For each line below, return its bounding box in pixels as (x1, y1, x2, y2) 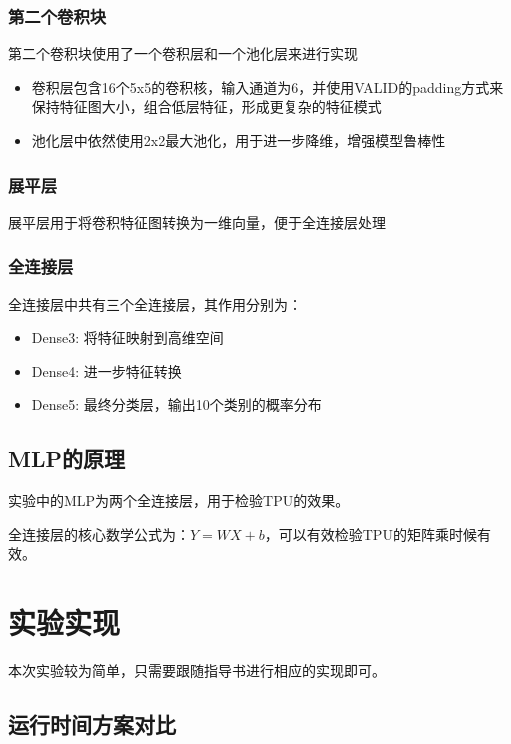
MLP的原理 (8, 443, 125, 474)
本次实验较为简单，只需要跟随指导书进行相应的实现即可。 (8, 660, 386, 681)
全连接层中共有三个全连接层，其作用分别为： (8, 293, 302, 314)
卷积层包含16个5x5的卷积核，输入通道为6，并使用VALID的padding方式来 (31, 76, 504, 97)
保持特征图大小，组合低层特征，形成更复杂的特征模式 (31, 96, 382, 117)
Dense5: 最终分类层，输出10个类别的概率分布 (31, 394, 322, 415)
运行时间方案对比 (8, 709, 176, 740)
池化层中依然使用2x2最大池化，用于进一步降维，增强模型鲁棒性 (31, 130, 446, 150)
